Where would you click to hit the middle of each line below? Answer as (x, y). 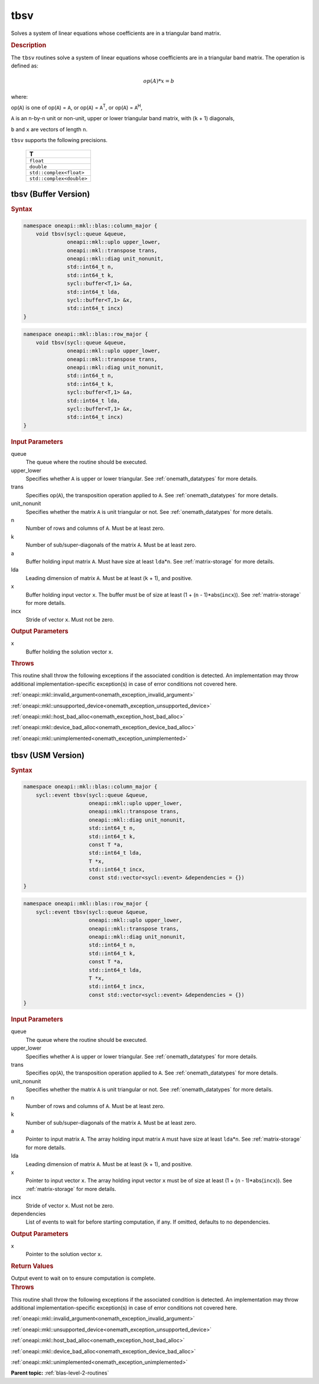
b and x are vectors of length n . (49, 129)
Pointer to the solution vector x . (64, 1254)
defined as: (25, 66)
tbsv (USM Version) (48, 755)
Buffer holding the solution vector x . (69, 652)
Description (29, 46)
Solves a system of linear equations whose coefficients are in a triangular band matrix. (116, 33)
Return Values (32, 1266)
